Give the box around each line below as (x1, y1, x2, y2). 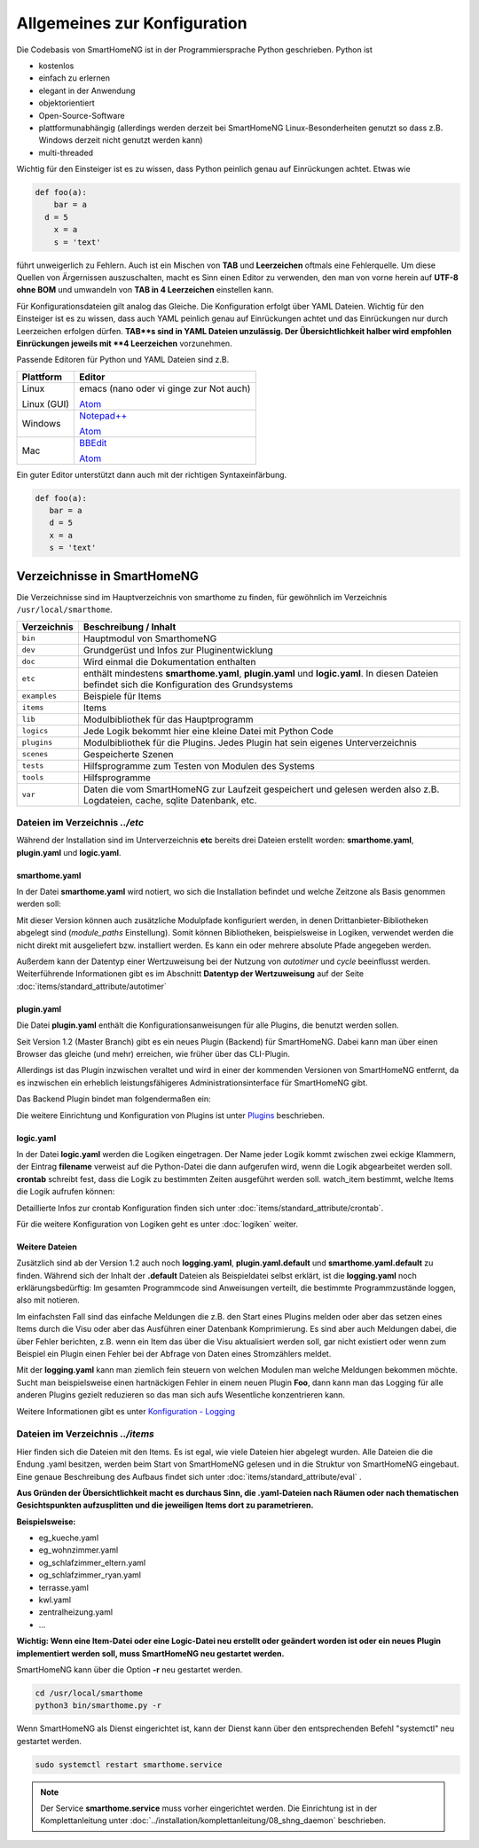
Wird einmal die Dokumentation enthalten (82, 655, 256, 668)
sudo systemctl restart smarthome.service (35, 1759, 223, 1769)
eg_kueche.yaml (38, 1532, 99, 1543)
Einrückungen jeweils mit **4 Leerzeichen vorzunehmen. (16, 338, 232, 348)
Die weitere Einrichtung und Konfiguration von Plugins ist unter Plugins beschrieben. (16, 1109, 326, 1121)
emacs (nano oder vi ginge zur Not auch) (79, 382, 251, 395)
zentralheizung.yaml (38, 1607, 114, 1617)
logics (21, 726, 49, 736)
